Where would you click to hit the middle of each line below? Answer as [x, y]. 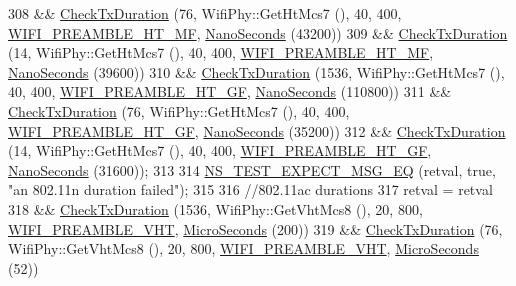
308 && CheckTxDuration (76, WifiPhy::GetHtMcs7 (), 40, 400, [205, 13]
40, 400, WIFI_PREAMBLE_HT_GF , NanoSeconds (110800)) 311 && [230, 91]
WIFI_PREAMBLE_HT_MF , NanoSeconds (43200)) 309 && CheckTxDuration [258, 32]
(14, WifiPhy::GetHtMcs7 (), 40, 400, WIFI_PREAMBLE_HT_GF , [220, 150]
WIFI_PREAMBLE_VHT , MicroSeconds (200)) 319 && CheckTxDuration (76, [255, 228]
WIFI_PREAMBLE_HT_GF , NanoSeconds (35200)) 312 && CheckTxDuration [257, 130]
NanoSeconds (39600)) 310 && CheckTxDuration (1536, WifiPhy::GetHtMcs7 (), [256, 71]
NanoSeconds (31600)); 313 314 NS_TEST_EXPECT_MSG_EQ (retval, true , [252, 169]
